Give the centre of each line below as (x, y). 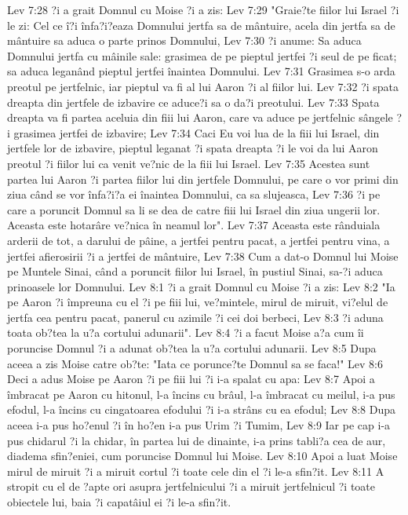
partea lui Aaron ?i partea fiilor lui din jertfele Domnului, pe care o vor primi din (203, 179)
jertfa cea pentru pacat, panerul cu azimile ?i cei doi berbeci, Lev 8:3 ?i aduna (195, 317)
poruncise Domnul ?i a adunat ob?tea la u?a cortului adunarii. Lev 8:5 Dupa (192, 348)
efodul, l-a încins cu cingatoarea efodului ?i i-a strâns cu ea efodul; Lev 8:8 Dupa (201, 409)
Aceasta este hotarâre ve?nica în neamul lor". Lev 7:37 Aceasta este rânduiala (194, 225)
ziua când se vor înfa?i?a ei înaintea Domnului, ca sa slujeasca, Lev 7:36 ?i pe (194, 194)
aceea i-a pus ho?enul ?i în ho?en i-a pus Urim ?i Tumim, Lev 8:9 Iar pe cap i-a (199, 425)
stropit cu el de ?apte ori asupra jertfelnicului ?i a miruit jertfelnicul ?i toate (191, 486)
